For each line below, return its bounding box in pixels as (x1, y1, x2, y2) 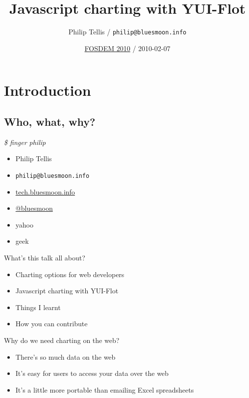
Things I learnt (15, 302, 61, 312)
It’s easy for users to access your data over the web (15, 368, 169, 378)
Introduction (4, 80, 91, 100)
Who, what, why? (4, 114, 96, 129)
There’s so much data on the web (15, 351, 116, 362)
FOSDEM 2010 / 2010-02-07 (84, 43, 171, 53)
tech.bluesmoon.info (15, 186, 75, 197)
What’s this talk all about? (4, 252, 85, 262)
